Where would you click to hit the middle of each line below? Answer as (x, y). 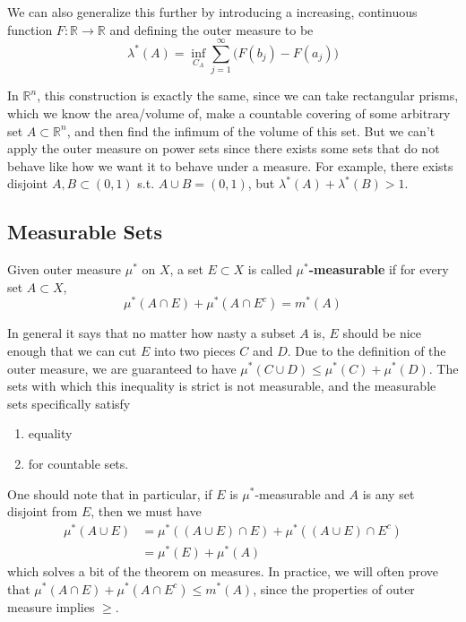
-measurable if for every (379, 269)
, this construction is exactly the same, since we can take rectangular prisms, (248, 95)
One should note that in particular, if (110, 493)
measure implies (51, 606)
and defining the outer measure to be (211, 29)
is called (270, 269)
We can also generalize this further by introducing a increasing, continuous (212, 12)
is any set (388, 493)
